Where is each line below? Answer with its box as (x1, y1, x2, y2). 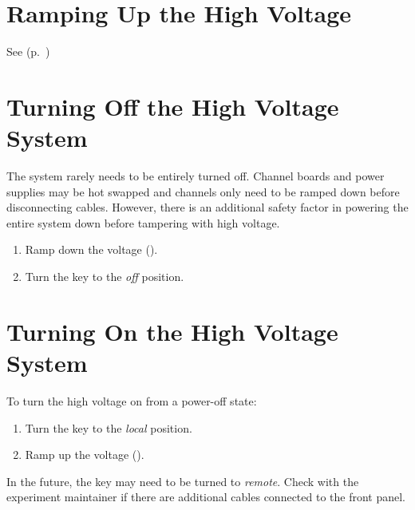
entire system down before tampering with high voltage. (6, 214, 280, 231)
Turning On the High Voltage (6, 314, 338, 347)
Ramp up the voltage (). (25, 446, 144, 463)
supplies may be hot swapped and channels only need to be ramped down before (6, 183, 400, 200)
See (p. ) (6, 43, 50, 60)
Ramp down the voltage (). (25, 241, 158, 258)
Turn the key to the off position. (25, 268, 184, 284)
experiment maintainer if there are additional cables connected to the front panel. (6, 488, 406, 505)
